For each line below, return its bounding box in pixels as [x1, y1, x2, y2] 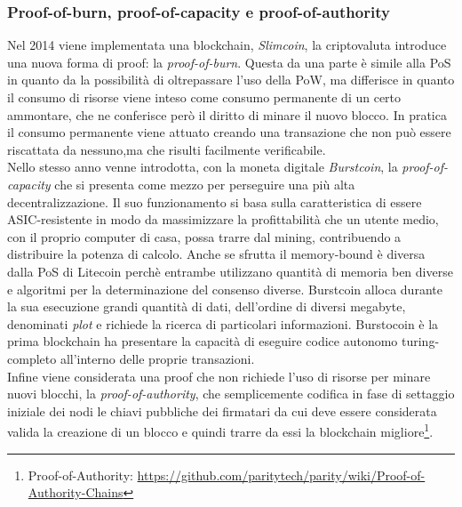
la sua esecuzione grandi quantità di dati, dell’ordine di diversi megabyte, [7, 297, 406, 316]
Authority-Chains [28, 483, 123, 502]
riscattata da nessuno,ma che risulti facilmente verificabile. [7, 140, 326, 158]
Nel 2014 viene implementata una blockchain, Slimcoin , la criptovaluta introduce [7, 36, 447, 54]
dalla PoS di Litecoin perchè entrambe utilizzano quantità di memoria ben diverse [7, 262, 453, 280]
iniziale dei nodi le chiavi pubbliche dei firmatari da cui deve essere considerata [7, 401, 437, 420]
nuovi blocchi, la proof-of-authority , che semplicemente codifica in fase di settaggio [7, 384, 455, 403]
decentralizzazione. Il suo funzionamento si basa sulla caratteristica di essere [7, 192, 422, 211]
